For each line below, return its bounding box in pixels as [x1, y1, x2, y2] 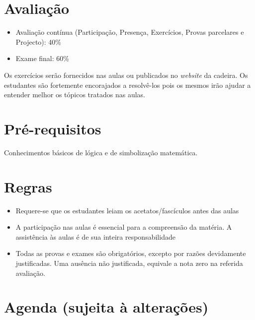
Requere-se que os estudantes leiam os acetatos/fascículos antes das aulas [15, 205, 239, 215]
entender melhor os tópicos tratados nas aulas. [4, 89, 145, 100]
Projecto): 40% [15, 36, 62, 47]
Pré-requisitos [4, 118, 101, 138]
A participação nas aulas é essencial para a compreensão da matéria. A [15, 222, 232, 232]
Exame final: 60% [15, 53, 69, 64]
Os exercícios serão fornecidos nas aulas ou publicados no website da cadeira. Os [4, 69, 248, 80]
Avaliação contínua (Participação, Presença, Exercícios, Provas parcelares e [15, 27, 244, 37]
